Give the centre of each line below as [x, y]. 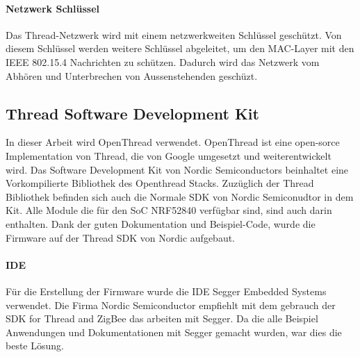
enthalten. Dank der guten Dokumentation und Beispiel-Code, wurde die [161, 223]
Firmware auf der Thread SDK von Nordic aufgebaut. [121, 237]
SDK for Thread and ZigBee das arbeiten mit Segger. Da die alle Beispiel [162, 318]
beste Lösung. [35, 346]
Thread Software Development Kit [132, 113]
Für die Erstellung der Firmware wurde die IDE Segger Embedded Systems [166, 291]
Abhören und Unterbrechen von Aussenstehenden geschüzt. [132, 75]
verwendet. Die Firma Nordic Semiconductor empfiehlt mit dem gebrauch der [171, 305]
